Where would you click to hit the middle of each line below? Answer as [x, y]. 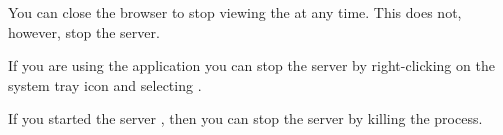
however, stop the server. [84, 31]
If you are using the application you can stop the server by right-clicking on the [251, 65]
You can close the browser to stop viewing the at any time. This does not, [235, 12]
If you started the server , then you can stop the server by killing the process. [245, 118]
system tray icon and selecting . [105, 84]
